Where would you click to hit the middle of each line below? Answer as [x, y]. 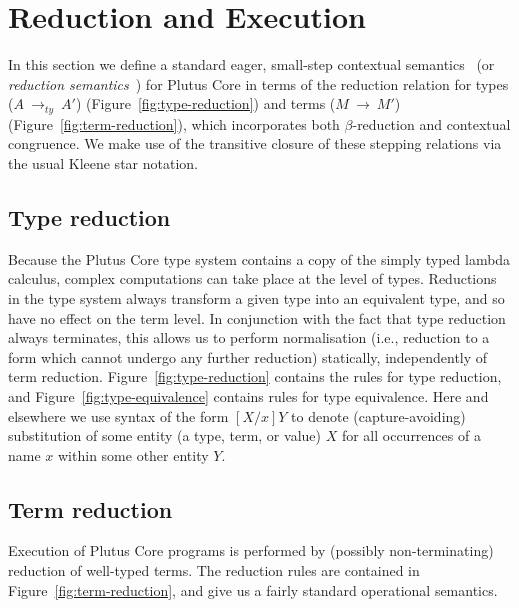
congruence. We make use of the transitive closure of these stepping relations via [255, 143]
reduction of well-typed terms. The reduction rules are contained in [214, 570]
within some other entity [133, 454]
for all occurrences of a [411, 435]
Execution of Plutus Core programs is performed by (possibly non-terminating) [251, 550]
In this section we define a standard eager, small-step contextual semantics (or [251, 64]
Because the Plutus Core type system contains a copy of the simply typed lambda [259, 258]
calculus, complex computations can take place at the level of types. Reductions [252, 278]
